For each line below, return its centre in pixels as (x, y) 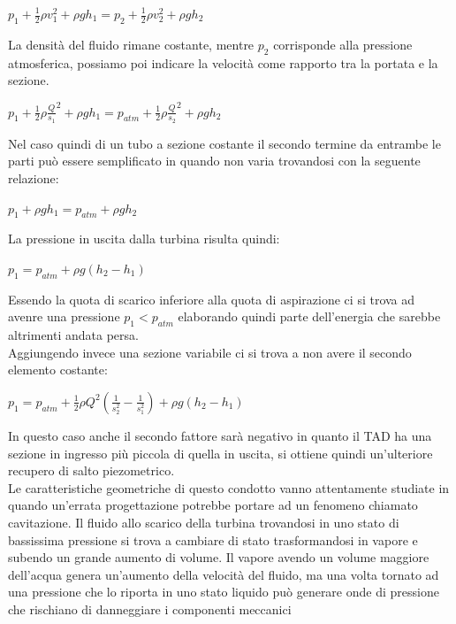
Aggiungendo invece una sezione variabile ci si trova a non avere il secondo (210, 352)
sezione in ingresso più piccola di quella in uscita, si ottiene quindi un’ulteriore (220, 453)
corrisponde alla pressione (343, 44)
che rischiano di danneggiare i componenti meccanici (150, 609)
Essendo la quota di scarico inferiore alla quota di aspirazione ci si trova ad (212, 299)
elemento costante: (58, 370)
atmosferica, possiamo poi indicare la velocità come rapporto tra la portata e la (223, 62)
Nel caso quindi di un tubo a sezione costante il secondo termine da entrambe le (224, 143)
